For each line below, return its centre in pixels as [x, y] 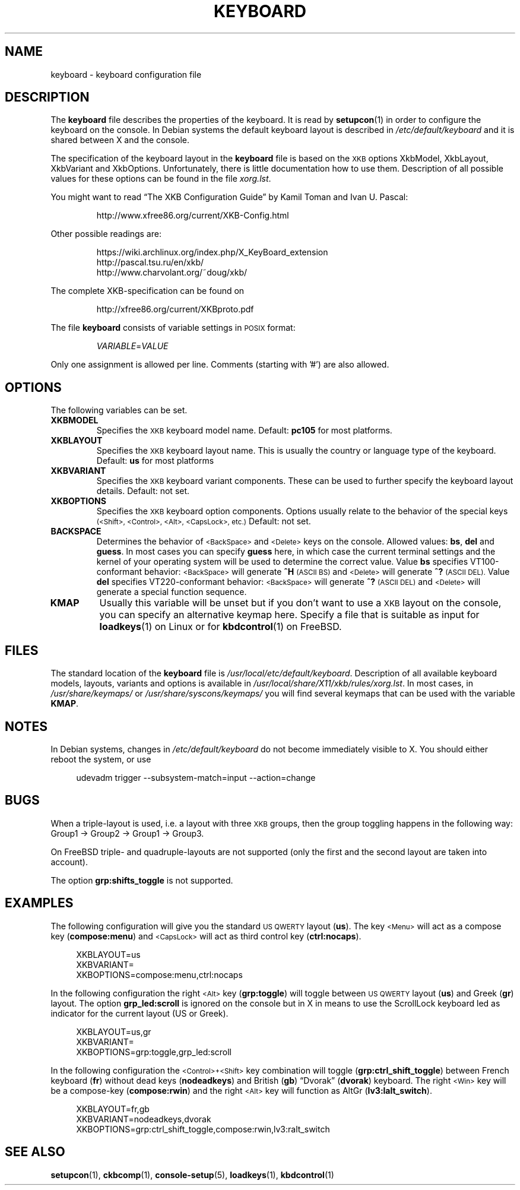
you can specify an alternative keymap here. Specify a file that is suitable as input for [289, 615]
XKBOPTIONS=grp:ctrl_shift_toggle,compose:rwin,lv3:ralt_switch [203, 1129]
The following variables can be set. [119, 410]
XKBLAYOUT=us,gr [114, 1031]
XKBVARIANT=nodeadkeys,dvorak [144, 1119]
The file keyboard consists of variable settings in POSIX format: [173, 328]
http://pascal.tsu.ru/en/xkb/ [150, 262]
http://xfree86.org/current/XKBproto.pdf [175, 309]
